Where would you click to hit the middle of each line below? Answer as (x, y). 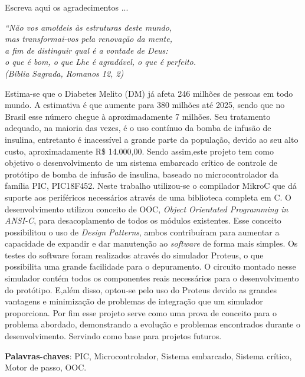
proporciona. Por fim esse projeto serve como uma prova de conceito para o (141, 312)
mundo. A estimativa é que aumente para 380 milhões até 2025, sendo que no (145, 105)
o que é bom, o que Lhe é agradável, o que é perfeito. (101, 62)
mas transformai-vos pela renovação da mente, (88, 39)
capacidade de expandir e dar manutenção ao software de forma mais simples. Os (151, 243)
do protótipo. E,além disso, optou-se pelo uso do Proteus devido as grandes (141, 289)
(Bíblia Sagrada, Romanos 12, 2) (64, 73)
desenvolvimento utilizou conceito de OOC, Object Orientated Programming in (147, 209)
